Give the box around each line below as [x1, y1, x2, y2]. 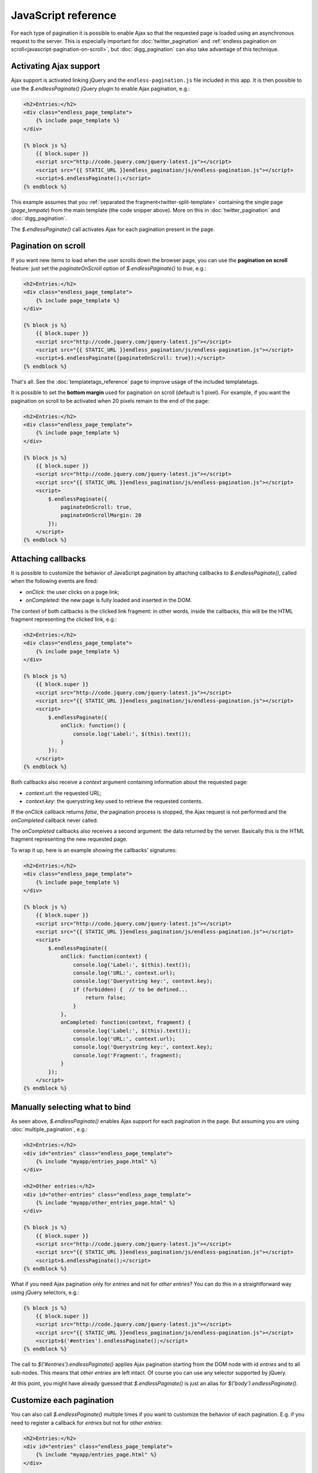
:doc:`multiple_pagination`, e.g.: [11, 1126, 88, 1133]
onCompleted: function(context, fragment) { [60, 1019, 191, 1026]
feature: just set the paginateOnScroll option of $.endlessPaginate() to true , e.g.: [11, 265, 207, 272]
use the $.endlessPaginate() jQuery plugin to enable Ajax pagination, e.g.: [11, 85, 190, 92]
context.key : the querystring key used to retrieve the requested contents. [25, 797, 203, 804]
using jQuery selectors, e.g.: [11, 1289, 79, 1296]
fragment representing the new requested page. [11, 835, 128, 843]
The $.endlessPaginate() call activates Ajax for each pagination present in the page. [11, 226, 215, 233]
